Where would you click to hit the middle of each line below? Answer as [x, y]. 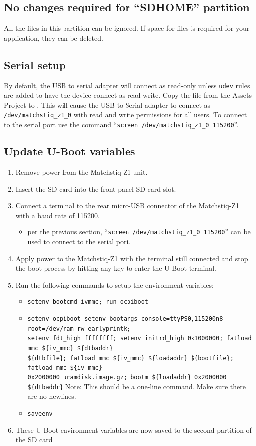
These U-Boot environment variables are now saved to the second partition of [133, 429]
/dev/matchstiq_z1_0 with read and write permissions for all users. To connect [126, 114]
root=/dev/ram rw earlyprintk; [79, 329]
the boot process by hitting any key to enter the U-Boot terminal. [116, 268]
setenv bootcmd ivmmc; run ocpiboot [88, 302]
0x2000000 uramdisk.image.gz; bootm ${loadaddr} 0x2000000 [127, 377]
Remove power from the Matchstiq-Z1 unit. [82, 172]
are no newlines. [52, 396]
